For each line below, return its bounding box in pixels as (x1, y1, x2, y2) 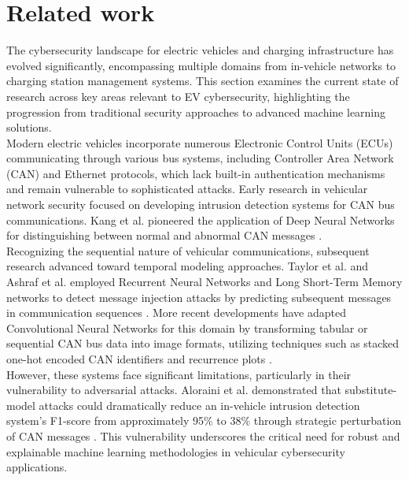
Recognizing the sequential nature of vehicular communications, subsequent (6, 242, 370, 259)
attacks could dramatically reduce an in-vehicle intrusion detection (39, 396, 360, 413)
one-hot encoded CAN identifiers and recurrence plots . (6, 351, 272, 367)
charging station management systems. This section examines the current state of (6, 73, 399, 89)
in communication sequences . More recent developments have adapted (6, 304, 346, 321)
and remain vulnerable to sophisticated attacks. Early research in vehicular (6, 180, 368, 197)
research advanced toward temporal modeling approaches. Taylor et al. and (6, 258, 369, 274)
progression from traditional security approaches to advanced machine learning (6, 103, 386, 120)
